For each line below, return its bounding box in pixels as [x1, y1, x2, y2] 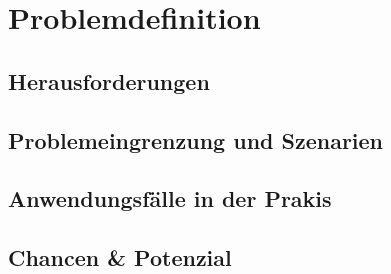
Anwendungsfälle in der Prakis [8, 183, 332, 214]
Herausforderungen [8, 65, 210, 96]
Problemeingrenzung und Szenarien [8, 124, 384, 155]
